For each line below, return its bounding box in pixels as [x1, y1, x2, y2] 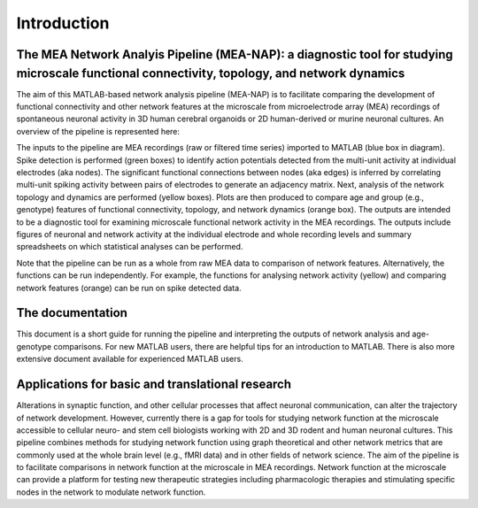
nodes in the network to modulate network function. [16, 487, 206, 497]
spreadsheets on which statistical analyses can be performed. [16, 242, 243, 252]
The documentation [16, 305, 128, 320]
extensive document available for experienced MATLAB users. [16, 354, 243, 365]
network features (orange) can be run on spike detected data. [16, 282, 243, 293]
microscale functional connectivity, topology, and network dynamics [16, 65, 405, 81]
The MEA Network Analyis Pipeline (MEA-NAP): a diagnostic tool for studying [16, 47, 453, 62]
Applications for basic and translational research [16, 377, 292, 392]
